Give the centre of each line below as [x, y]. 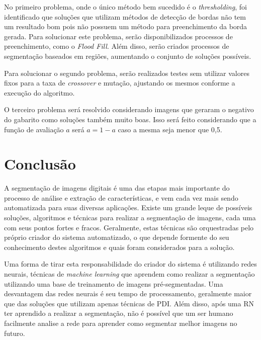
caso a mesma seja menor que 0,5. [170, 129]
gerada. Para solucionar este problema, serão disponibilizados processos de [118, 36]
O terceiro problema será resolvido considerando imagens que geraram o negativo [129, 109]
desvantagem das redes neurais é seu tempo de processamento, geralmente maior [128, 293]
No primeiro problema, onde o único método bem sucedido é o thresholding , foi [125, 7]
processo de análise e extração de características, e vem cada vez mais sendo [121, 197]
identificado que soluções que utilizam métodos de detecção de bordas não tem [125, 16]
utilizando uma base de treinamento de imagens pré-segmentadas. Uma [114, 283]
